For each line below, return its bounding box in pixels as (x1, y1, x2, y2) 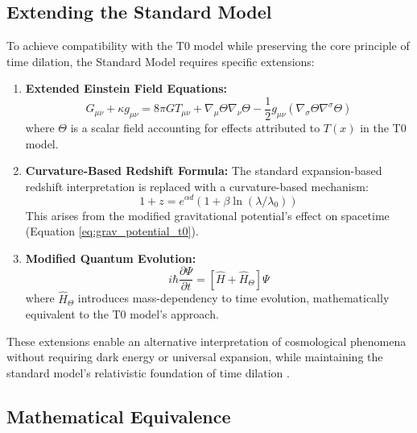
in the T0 (360, 119, 407, 136)
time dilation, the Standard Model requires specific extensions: (6, 52, 315, 69)
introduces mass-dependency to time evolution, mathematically (77, 289, 390, 306)
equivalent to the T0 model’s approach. (25, 306, 219, 323)
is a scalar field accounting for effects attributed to (70, 119, 320, 136)
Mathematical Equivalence (6, 403, 231, 428)
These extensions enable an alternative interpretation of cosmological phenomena (6, 332, 407, 349)
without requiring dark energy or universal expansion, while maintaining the (6, 348, 383, 365)
